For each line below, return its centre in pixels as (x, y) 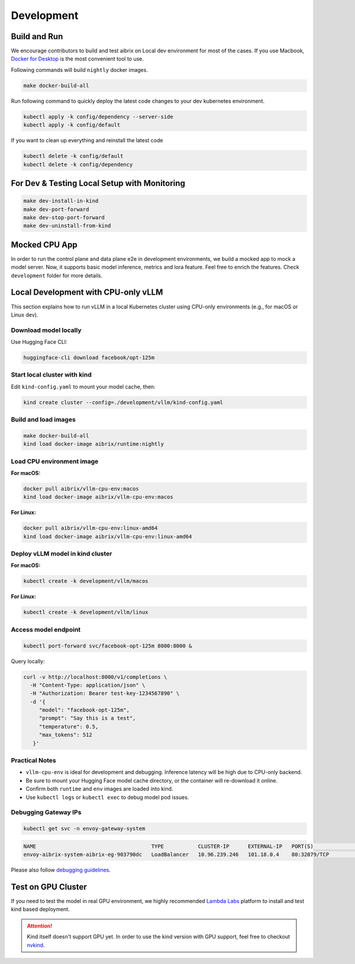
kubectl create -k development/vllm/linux (86, 612)
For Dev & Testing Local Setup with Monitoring (98, 183)
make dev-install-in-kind (61, 201)
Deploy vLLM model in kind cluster (62, 554)
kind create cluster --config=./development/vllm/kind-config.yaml (123, 402)
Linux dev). (25, 315)
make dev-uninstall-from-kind (67, 226)
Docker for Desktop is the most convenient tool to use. (78, 59)
